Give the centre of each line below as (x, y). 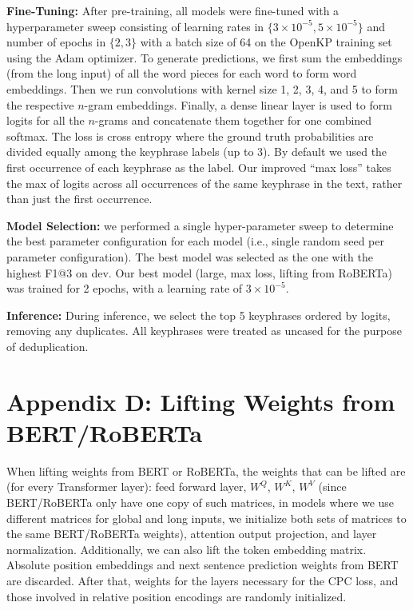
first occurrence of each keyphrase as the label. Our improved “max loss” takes (199, 167)
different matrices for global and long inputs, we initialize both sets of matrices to (206, 518)
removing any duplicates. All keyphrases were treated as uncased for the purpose (204, 331)
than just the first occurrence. (79, 199)
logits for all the (46, 120)
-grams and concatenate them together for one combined (233, 120)
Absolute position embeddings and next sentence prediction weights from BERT (203, 565)
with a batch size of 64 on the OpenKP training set (266, 42)
